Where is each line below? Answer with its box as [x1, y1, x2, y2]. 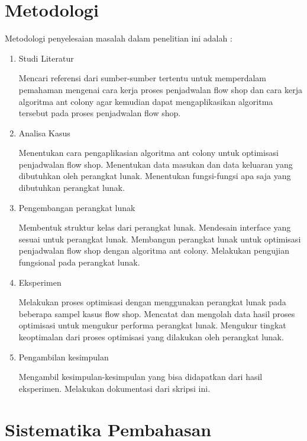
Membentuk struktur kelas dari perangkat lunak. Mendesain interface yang [18, 221, 291, 234]
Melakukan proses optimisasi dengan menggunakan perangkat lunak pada [18, 296, 286, 308]
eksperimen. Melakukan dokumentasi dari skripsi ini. [18, 382, 211, 394]
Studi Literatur [18, 52, 74, 64]
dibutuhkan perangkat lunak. [18, 181, 125, 194]
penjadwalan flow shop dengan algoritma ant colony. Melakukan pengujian [18, 244, 289, 257]
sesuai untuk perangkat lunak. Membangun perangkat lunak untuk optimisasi [18, 232, 301, 245]
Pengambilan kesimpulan [18, 350, 109, 363]
